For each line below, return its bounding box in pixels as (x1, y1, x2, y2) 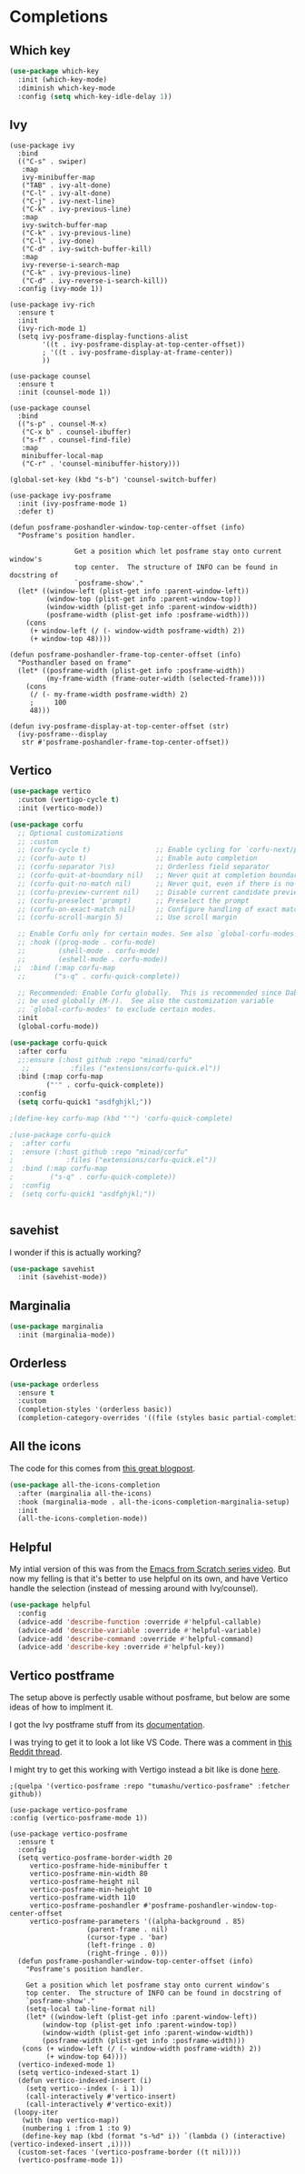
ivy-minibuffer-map (21, 173, 95, 183)
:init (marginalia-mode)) (17, 1330, 116, 1339)
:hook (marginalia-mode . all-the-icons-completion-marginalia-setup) (17, 1498, 290, 1507)
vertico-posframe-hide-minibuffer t (29, 1861, 169, 1870)
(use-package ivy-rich (9, 300, 95, 310)
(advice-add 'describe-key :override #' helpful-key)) (17, 1643, 225, 1652)
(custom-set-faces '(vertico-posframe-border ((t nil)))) (17, 2148, 242, 2157)
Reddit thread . (9, 1747, 63, 1758)
